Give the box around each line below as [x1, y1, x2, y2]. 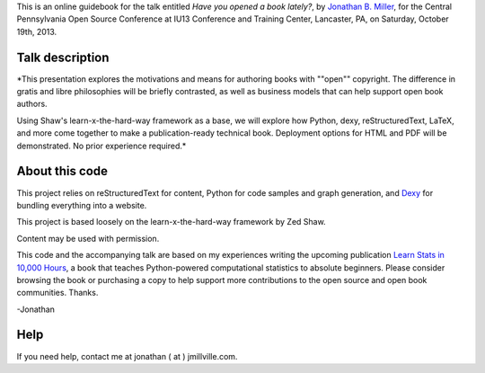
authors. [16, 99, 48, 110]
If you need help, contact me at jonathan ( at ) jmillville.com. [16, 351, 238, 361]
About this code [16, 164, 108, 179]
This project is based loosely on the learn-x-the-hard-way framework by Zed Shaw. [16, 217, 327, 227]
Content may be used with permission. [16, 233, 160, 244]
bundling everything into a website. [16, 200, 147, 210]
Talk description [16, 49, 110, 65]
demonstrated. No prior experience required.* [16, 140, 187, 151]
